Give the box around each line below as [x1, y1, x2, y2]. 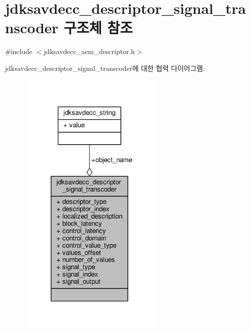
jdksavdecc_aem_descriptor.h [44, 46, 135, 56]
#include [5, 46, 33, 56]
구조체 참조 [63, 17, 133, 38]
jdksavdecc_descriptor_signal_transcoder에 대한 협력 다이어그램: [5, 62, 205, 73]
